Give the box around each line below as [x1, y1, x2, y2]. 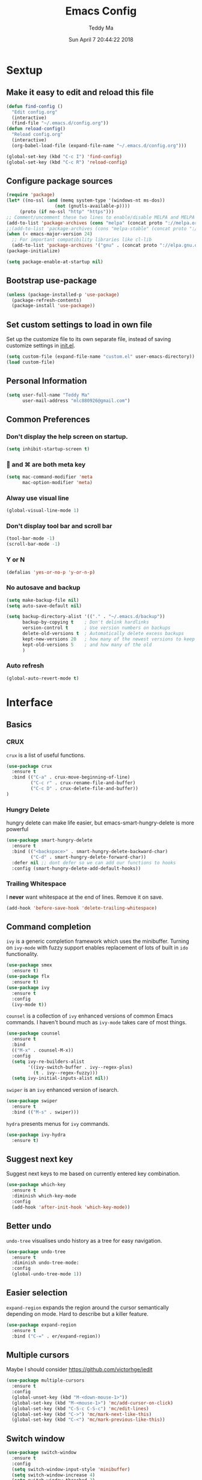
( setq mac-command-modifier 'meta [6, 474, 93, 480]
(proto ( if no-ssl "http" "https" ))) [19, 208, 114, 215]
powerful [6, 826, 29, 833]
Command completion [6, 922, 91, 932]
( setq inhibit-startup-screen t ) [6, 446, 90, 452]
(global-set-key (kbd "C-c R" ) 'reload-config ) [6, 159, 128, 165]
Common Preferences [6, 414, 90, 424]
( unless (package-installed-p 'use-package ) [6, 292, 120, 298]
